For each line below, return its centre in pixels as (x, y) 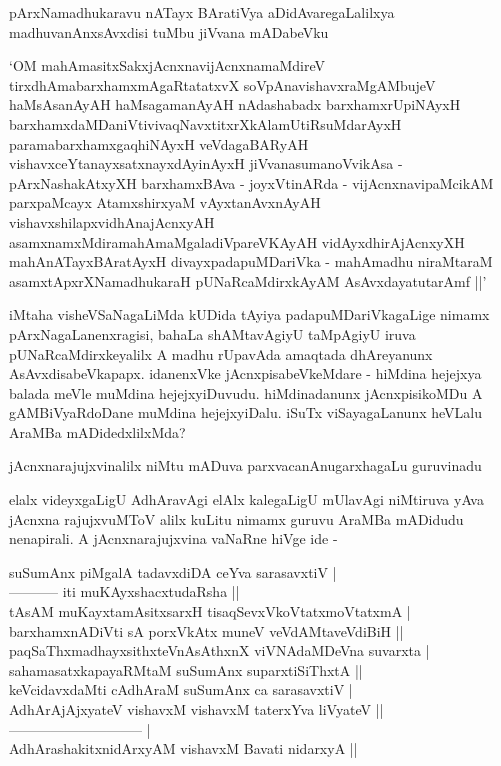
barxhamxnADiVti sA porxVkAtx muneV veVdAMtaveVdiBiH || (206, 630)
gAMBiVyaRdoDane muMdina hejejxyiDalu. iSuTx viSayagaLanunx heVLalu (245, 412)
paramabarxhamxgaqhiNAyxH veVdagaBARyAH (159, 143)
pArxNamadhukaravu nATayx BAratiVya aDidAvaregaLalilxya (202, 12)
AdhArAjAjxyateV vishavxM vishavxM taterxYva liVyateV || (196, 709)
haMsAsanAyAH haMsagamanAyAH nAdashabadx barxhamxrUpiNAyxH (235, 104)
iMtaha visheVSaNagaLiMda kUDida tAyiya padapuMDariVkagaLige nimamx (249, 314)
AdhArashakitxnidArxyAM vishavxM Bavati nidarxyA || (183, 748)
